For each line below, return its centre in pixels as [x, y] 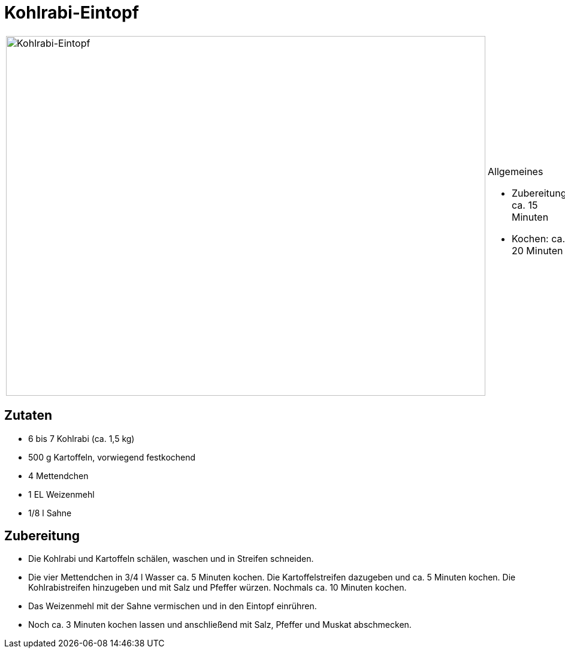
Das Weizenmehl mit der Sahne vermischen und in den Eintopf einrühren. [173, 606]
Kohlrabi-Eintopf [72, 13]
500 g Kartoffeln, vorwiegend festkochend [112, 457]
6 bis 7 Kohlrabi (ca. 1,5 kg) [81, 438]
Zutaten [28, 416]
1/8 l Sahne [50, 513]
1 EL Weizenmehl [61, 494]
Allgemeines [516, 171]
